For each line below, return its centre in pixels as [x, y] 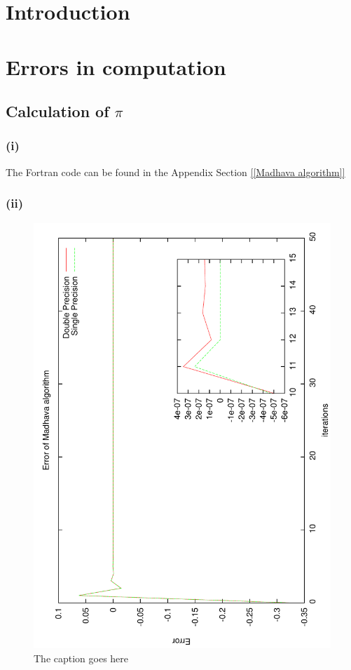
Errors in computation [116, 66]
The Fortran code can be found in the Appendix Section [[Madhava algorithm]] [175, 172]
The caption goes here [81, 658]
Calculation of [57, 111]
